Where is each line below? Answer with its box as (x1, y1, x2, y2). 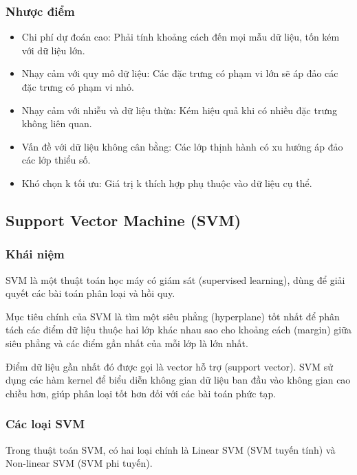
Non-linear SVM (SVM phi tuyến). (6, 456, 153, 470)
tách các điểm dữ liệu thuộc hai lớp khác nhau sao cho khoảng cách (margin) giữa (6, 322, 351, 337)
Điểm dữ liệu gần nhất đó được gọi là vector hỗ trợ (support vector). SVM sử (6, 359, 334, 373)
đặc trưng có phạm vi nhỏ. (21, 80, 134, 93)
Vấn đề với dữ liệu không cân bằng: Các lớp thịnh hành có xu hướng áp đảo (21, 139, 343, 153)
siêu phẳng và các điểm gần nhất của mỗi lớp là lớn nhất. (6, 335, 248, 350)
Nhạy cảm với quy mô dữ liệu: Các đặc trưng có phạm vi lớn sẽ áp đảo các (21, 66, 338, 80)
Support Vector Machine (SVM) (6, 209, 241, 230)
